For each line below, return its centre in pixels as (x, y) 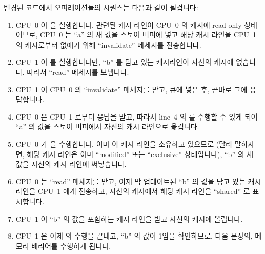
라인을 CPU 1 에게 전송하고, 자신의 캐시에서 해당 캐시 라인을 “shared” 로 (133, 191)
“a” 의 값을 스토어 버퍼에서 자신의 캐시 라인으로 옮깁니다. (107, 126)
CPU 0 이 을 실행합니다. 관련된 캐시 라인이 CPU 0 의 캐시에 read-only (129, 24)
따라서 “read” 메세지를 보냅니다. (78, 72)
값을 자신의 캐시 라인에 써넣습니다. (71, 164)
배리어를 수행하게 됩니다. (71, 246)
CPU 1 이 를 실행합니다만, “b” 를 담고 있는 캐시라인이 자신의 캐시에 (125, 62)
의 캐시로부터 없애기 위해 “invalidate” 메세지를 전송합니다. (108, 44)
